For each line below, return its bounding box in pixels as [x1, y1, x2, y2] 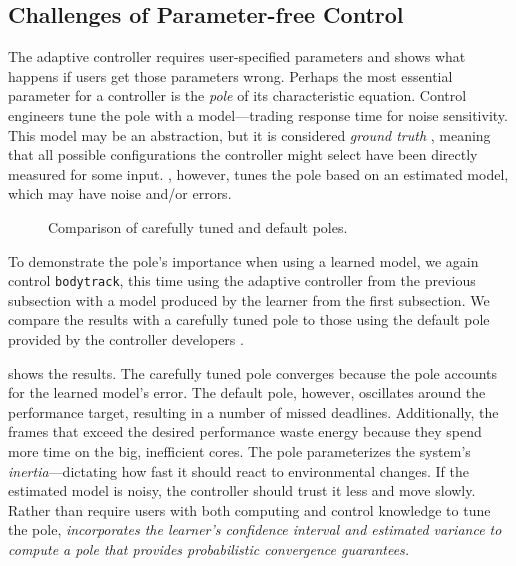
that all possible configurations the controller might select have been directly [8, 144, 478, 165]
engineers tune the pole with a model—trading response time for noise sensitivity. [8, 104, 508, 125]
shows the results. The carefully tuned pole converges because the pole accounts [8, 362, 498, 383]
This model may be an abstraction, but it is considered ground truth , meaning [8, 124, 491, 145]
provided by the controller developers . [8, 328, 244, 349]
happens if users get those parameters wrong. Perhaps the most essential [8, 65, 453, 86]
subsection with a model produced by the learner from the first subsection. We [8, 289, 490, 310]
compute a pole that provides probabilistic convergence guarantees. [8, 538, 410, 559]
